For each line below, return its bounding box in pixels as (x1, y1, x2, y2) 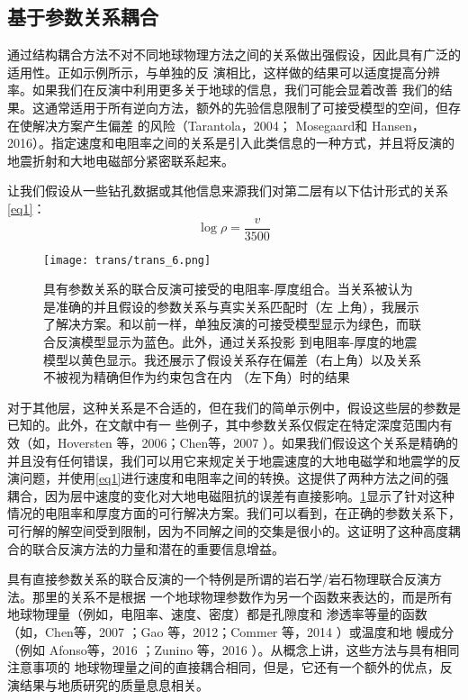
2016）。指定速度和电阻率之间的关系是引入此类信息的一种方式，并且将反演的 (7, 133, 454, 152)
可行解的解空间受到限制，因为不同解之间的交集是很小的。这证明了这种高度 (7, 521, 448, 540)
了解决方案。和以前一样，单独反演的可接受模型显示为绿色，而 (43, 314, 409, 333)
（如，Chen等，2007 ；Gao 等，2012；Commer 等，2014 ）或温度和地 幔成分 (7, 622, 454, 641)
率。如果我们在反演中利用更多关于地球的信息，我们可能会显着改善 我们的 (7, 80, 440, 99)
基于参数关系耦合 (7, 3, 158, 31)
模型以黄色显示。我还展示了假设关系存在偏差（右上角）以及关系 (43, 350, 421, 368)
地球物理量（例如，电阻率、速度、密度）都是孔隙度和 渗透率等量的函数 (7, 605, 427, 623)
